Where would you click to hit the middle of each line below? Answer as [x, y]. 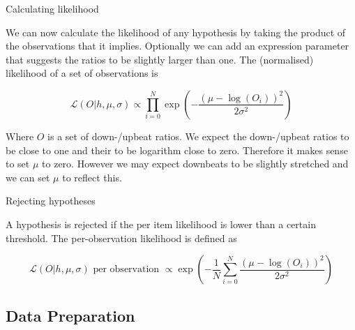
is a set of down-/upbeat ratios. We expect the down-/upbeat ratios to [198, 136]
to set [18, 164]
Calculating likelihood [52, 8]
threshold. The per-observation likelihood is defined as [121, 238]
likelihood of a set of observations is [82, 73]
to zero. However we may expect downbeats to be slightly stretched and [195, 164]
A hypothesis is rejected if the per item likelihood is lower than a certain [161, 224]
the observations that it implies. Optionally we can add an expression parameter [177, 46]
